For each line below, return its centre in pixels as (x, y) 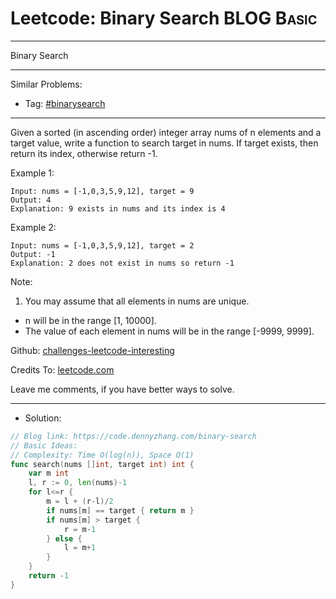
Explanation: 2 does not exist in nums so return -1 (122, 263)
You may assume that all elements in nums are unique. (137, 301)
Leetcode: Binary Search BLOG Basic (164, 18)
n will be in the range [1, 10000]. (90, 320)
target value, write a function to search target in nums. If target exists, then (164, 143)
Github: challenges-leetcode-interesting (92, 350)
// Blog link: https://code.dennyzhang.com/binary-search (133, 436)
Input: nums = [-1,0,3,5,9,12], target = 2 (102, 245)
